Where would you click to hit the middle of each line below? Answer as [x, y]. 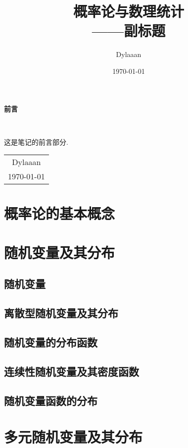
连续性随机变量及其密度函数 [71, 371]
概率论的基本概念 [60, 213]
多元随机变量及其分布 [73, 437]
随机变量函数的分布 [51, 400]
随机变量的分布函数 [51, 342]
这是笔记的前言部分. [36, 141]
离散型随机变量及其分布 [61, 313]
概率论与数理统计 [128, 11]
